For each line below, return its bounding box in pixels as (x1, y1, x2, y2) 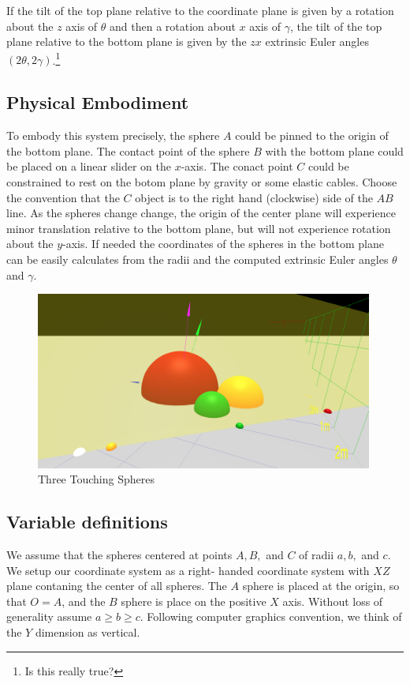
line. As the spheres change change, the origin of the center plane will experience (6, 205, 396, 221)
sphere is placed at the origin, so (242, 577, 400, 594)
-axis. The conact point (181, 158, 293, 175)
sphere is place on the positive (121, 592, 266, 609)
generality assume (6, 608, 92, 625)
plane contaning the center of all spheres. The (6, 577, 227, 594)
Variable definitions (6, 509, 168, 534)
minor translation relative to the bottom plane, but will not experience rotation (6, 220, 391, 236)
